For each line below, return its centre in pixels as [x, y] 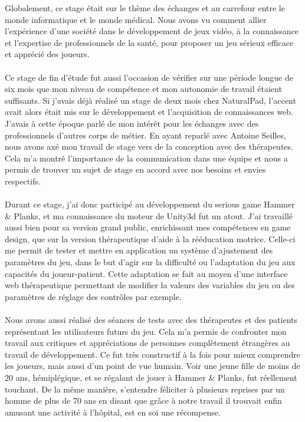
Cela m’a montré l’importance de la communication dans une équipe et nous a [146, 158]
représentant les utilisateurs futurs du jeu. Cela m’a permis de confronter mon [146, 331]
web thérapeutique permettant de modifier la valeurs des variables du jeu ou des [150, 285]
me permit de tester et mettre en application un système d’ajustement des [139, 250]
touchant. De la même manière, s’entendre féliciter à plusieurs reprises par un [145, 389]
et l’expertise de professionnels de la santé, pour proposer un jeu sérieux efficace [149, 42]
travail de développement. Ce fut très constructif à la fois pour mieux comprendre [152, 354]
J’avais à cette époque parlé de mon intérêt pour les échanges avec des [132, 123]
